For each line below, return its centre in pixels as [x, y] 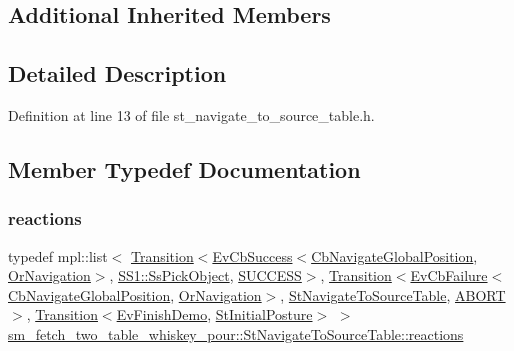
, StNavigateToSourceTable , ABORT [393, 294]
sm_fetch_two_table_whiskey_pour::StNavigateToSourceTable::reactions [236, 333]
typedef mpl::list [58, 255]
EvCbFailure [449, 275]
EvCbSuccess [252, 255]
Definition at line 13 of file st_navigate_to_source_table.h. [191, 114]
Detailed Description [117, 73]
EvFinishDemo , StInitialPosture [214, 314]
